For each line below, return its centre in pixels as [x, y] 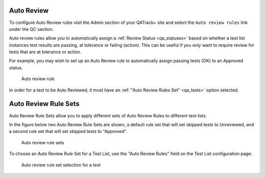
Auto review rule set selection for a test [61, 165]
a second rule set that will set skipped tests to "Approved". [68, 132]
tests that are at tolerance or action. [45, 52]
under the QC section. [31, 29]
